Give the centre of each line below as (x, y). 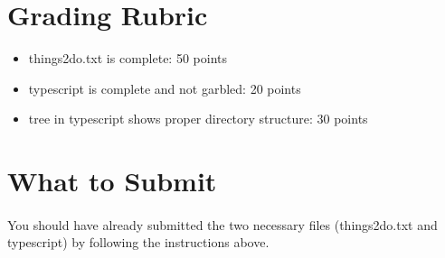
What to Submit (112, 181)
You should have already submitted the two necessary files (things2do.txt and (222, 224)
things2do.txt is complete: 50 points (128, 58)
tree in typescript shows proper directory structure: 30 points (198, 119)
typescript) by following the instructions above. (138, 242)
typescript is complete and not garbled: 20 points (165, 88)
